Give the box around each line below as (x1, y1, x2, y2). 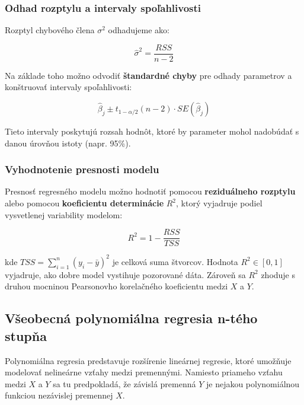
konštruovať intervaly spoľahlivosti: (5, 81, 132, 93)
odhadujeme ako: (108, 24, 169, 36)
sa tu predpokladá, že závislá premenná (53, 377, 196, 390)
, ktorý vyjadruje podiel (176, 197, 263, 209)
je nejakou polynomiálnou (206, 377, 300, 390)
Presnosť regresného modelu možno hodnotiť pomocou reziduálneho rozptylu (5, 185, 296, 197)
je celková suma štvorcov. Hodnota (112, 255, 238, 267)
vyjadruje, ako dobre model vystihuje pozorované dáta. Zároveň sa (5, 268, 246, 280)
